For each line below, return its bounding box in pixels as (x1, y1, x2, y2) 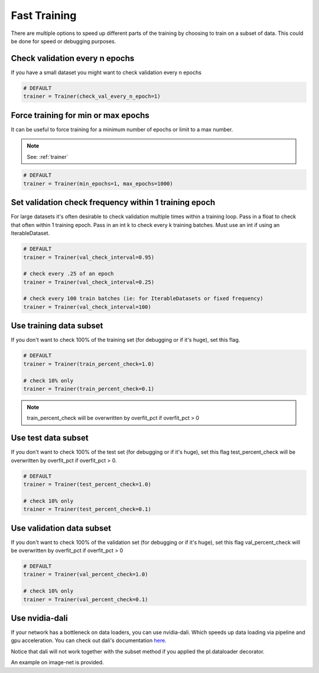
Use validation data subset (11, 523, 112, 533)
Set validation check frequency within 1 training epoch (11, 197, 216, 207)
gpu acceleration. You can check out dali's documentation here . (11, 637, 167, 644)
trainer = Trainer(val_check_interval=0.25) (23, 278, 155, 286)
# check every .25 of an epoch (23, 270, 115, 277)
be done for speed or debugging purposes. (11, 37, 116, 44)
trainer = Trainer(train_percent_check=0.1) (23, 385, 155, 392)
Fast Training (11, 9, 77, 22)
